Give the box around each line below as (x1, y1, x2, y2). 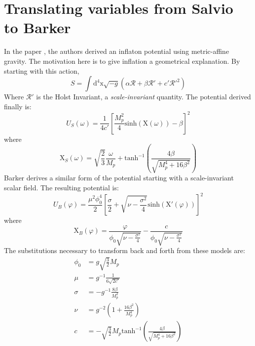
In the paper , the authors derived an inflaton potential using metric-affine (4, 46, 229, 56)
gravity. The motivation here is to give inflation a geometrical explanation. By (4, 55, 240, 66)
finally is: (4, 101, 32, 111)
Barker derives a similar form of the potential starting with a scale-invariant (4, 173, 234, 183)
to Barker (4, 17, 71, 38)
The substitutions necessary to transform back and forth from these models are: (4, 245, 245, 256)
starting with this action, (4, 65, 79, 76)
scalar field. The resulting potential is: (4, 182, 119, 192)
